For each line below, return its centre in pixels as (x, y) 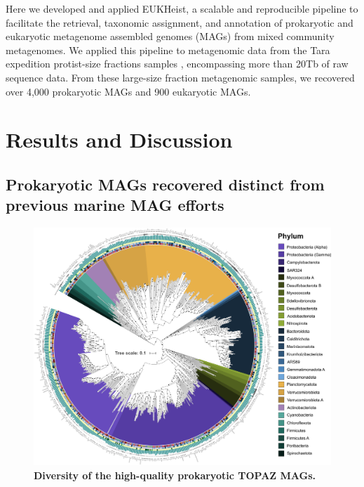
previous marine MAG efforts (115, 205)
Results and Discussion (119, 139)
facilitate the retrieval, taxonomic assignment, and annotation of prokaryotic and (180, 22)
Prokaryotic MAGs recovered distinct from (165, 184)
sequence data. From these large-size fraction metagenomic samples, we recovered (180, 77)
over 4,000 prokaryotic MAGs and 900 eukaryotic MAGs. (128, 91)
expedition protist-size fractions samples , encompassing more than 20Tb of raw (177, 64)
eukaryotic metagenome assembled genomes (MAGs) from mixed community (170, 36)
